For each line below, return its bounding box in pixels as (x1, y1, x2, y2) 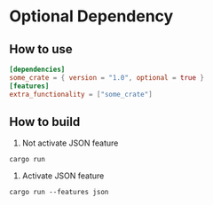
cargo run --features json (9, 188, 109, 197)
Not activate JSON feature (21, 138, 119, 148)
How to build (9, 114, 81, 130)
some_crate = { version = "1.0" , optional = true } (9, 73, 204, 82)
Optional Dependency (9, 6, 174, 27)
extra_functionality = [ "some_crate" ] (9, 90, 153, 99)
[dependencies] (9, 65, 66, 74)
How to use (9, 42, 73, 57)
